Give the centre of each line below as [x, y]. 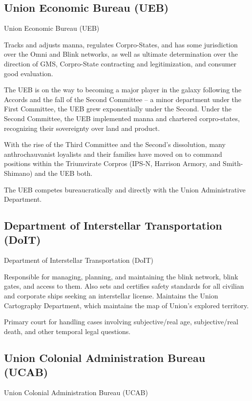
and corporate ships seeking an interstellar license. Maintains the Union [111, 296]
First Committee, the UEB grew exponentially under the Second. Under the [118, 109]
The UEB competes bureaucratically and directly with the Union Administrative [125, 189]
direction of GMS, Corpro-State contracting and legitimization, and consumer [120, 63]
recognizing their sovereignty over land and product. [82, 128]
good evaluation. [29, 73]
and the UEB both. [64, 173]
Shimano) [18, 173]
